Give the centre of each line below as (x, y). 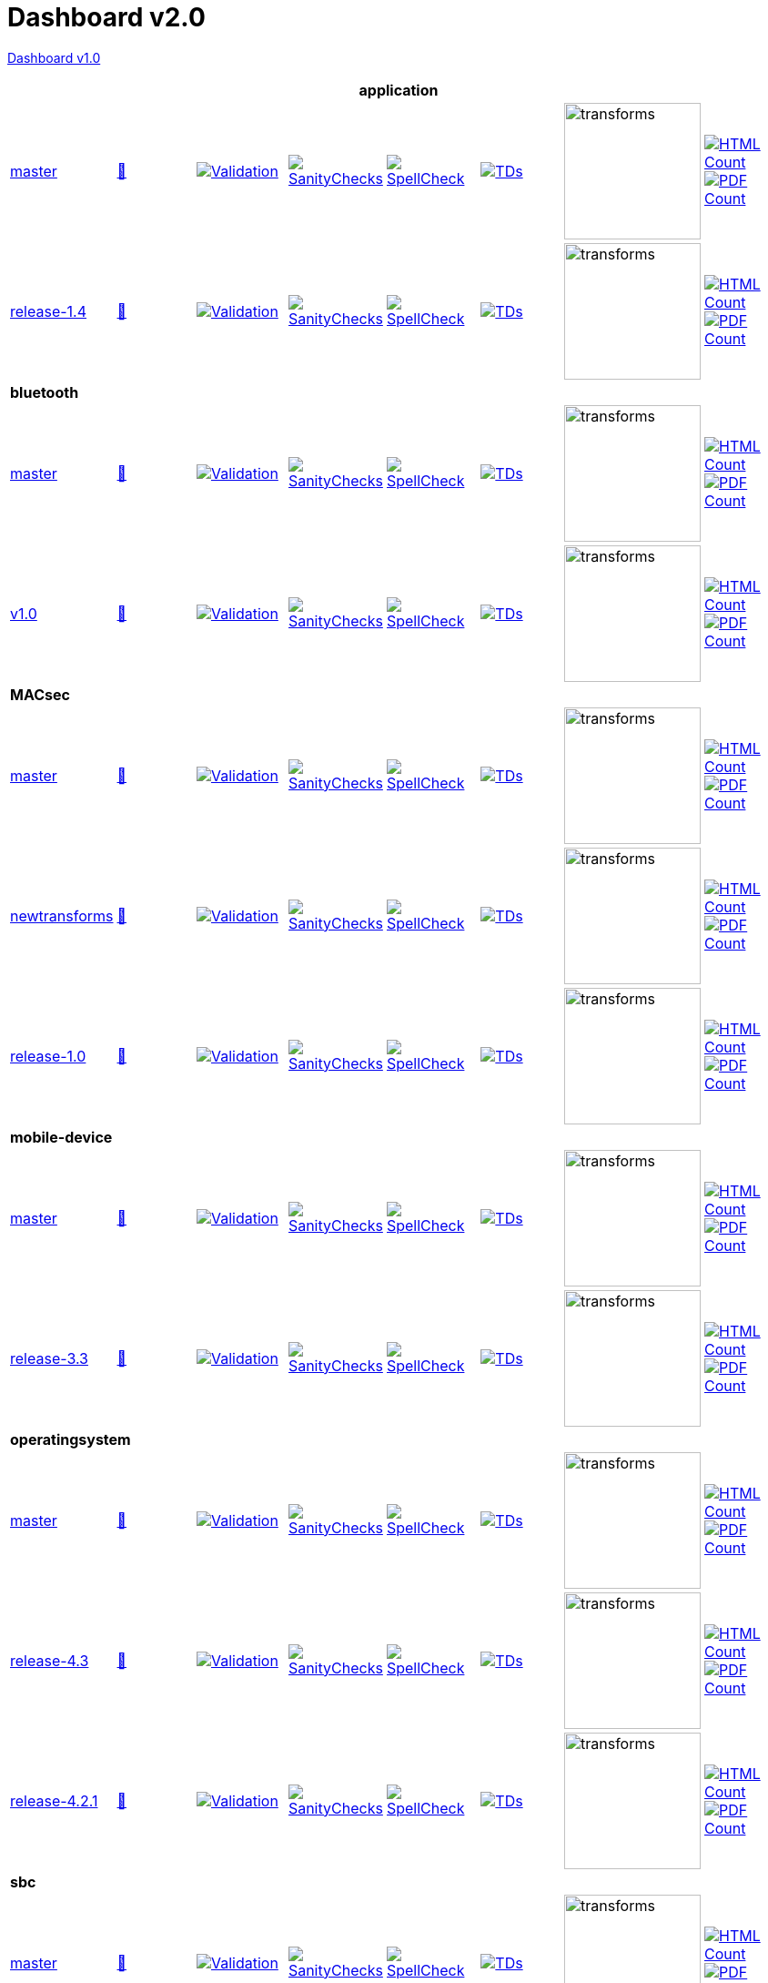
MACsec (40, 694)
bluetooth (45, 392)
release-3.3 (49, 1358)
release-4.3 (50, 1660)
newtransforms (62, 915)
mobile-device (61, 1137)
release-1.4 (49, 311)
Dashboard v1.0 (54, 57)
